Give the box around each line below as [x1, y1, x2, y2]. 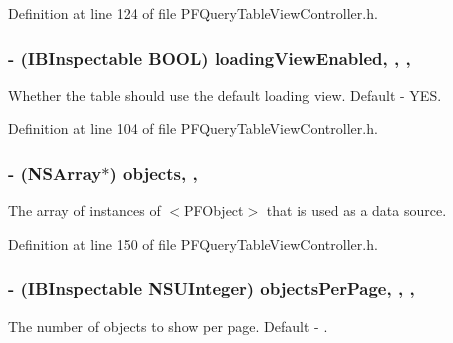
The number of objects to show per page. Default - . [8, 315, 328, 336]
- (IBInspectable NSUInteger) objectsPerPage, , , [8, 276, 415, 301]
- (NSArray [8, 160, 102, 185]
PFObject [184, 200, 244, 221]
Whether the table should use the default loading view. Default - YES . [8, 84, 442, 105]
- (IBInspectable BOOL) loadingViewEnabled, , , [8, 45, 411, 70]
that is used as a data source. [266, 200, 447, 221]
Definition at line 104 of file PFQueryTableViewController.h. [8, 118, 378, 139]
